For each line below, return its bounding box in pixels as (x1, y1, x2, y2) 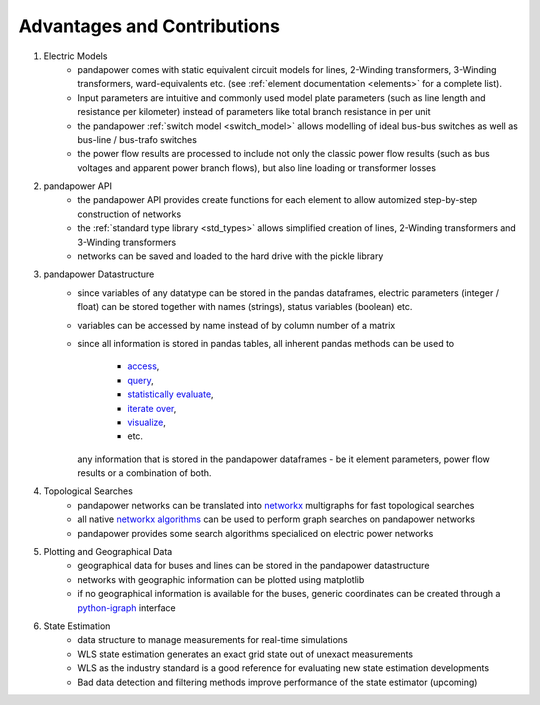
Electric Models (43, 50, 108, 62)
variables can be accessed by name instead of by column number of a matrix (77, 319, 396, 331)
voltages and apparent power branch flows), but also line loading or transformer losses (77, 161, 437, 174)
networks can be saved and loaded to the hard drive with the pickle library (77, 250, 384, 262)
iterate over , (127, 402, 177, 414)
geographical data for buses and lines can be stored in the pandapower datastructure (77, 560, 430, 572)
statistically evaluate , (127, 388, 214, 400)
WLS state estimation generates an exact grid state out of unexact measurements (77, 648, 414, 660)
